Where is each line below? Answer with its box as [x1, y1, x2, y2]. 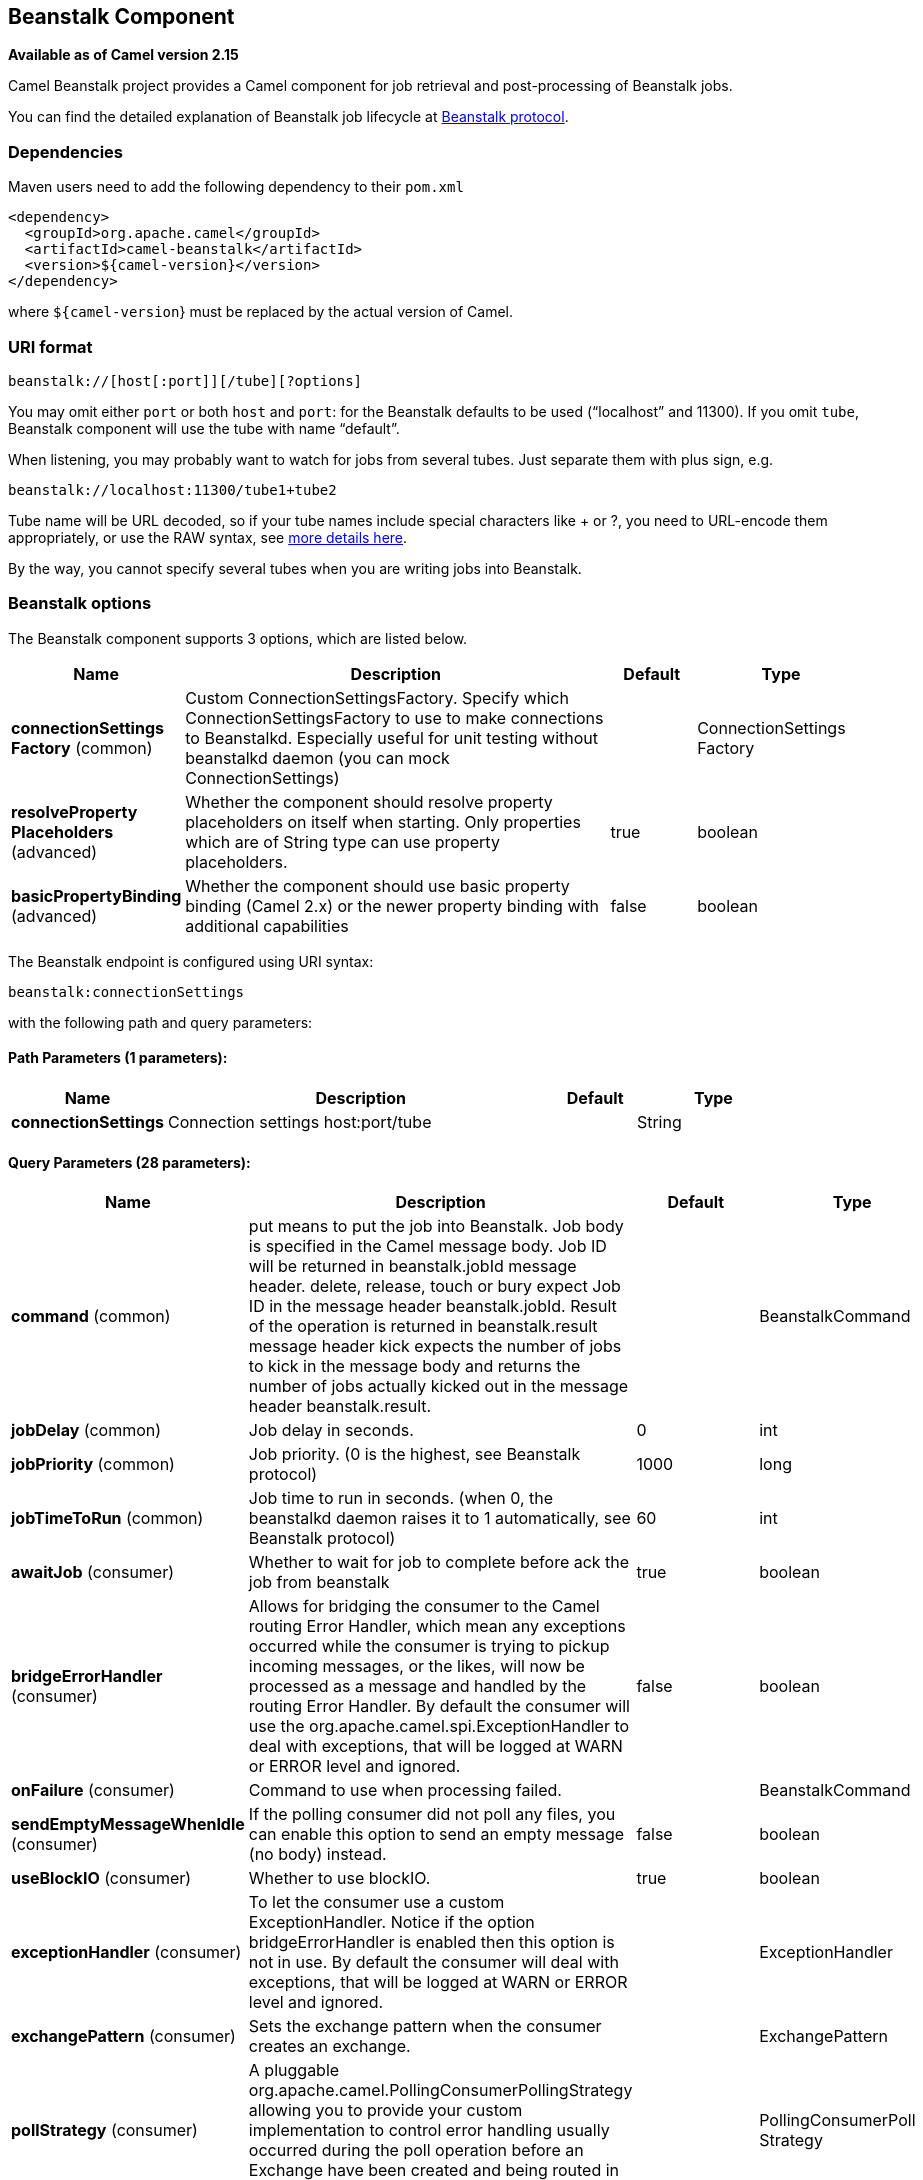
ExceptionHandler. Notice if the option [248, 1912, 535, 1933]
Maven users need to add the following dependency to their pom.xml [8, 178, 464, 196]
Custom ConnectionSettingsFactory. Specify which [185, 687, 569, 708]
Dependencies [8, 141, 124, 162]
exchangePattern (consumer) [11, 2026, 236, 2047]
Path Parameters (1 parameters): [8, 1049, 228, 1067]
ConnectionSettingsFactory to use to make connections [185, 707, 604, 728]
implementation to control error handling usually [248, 2120, 610, 2141]
